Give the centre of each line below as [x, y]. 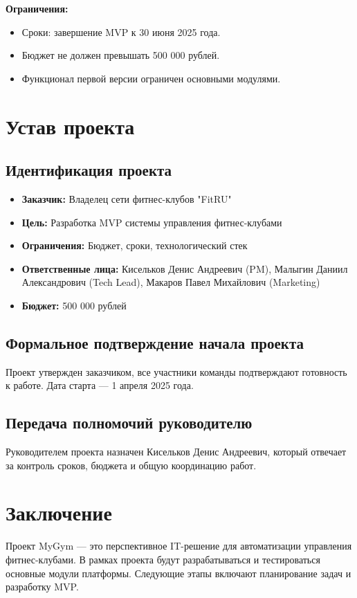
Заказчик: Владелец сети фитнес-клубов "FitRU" [127, 198]
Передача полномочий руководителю [129, 423]
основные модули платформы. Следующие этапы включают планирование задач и [178, 573]
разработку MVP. [42, 587]
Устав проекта [70, 126]
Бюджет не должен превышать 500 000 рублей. [121, 55]
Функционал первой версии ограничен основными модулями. [151, 78]
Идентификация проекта [89, 170]
